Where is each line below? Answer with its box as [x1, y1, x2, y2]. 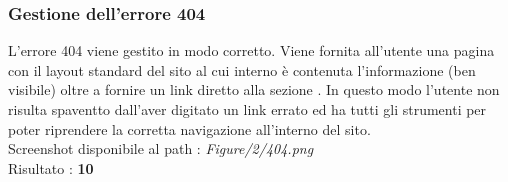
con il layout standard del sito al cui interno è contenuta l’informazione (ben [8, 59, 476, 80]
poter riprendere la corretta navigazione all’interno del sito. [8, 118, 371, 139]
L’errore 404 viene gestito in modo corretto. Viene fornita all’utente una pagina [8, 40, 495, 61]
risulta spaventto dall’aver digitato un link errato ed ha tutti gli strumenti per [8, 99, 487, 119]
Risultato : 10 [8, 157, 94, 178]
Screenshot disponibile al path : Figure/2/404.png [8, 138, 314, 159]
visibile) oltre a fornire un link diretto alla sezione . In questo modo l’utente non [8, 79, 500, 100]
